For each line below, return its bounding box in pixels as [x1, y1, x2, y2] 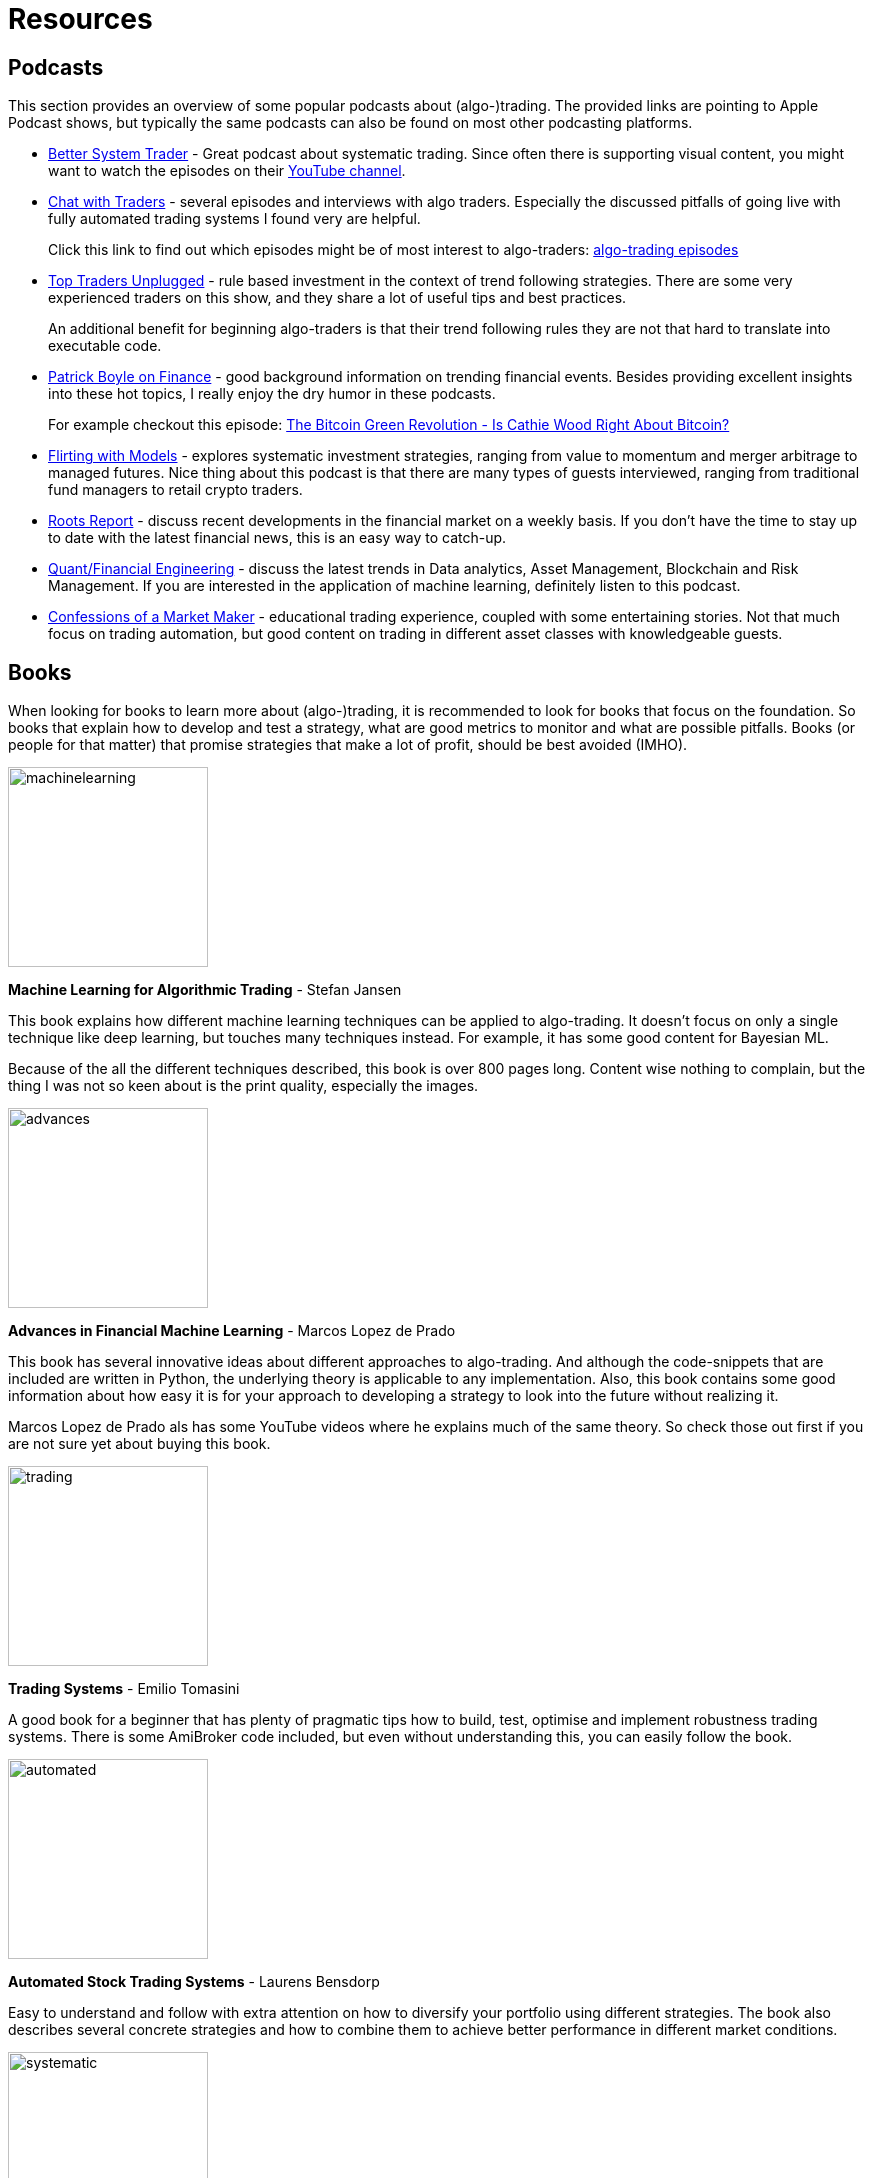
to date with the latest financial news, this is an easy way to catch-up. [48, 529, 507, 547]
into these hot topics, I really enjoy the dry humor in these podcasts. [48, 385, 496, 403]
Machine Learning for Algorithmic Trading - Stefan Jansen [8, 981, 402, 999]
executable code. [48, 337, 162, 355]
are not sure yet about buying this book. [8, 1435, 271, 1453]
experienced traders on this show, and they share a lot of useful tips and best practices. [48, 289, 627, 307]
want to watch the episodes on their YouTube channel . [48, 162, 406, 180]
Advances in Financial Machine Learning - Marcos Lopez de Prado [8, 1322, 456, 1340]
